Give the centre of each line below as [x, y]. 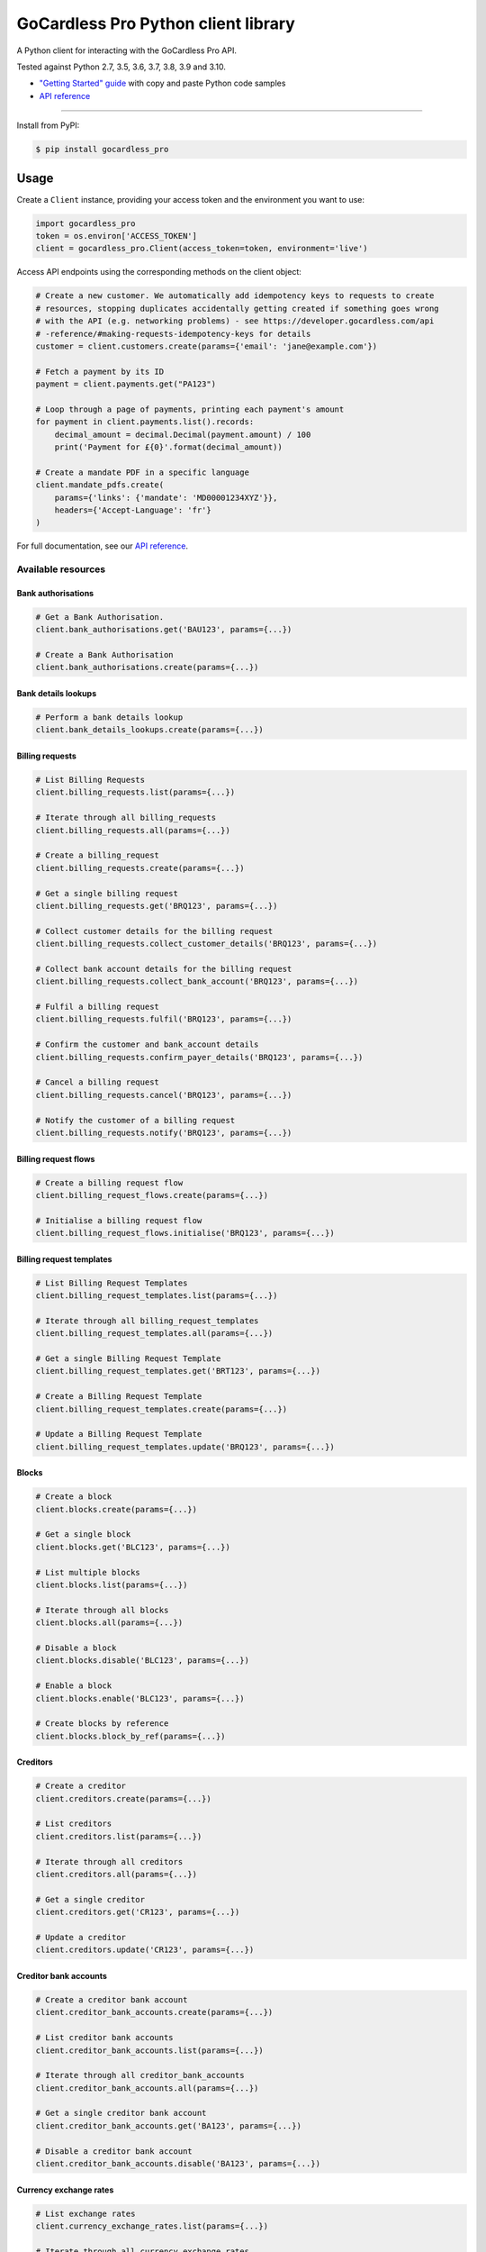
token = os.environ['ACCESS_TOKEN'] [117, 236]
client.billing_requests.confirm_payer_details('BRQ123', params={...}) [199, 1057]
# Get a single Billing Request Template [128, 1359]
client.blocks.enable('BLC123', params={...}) [140, 1698]
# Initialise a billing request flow [119, 1220]
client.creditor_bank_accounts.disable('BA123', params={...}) [178, 2164]
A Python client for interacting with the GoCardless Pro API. [127, 50]
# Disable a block [76, 1648]
